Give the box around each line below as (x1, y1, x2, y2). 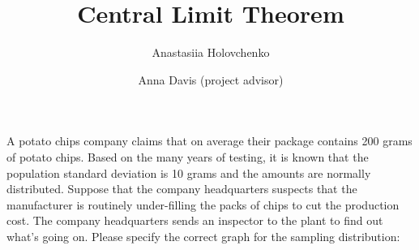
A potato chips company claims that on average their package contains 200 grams (6, 132, 413, 149)
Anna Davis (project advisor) (138, 71, 284, 88)
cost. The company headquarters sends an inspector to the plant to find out (6, 212, 383, 229)
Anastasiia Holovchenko (152, 44, 270, 61)
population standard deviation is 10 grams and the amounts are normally (6, 164, 371, 181)
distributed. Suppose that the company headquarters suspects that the (6, 180, 357, 197)
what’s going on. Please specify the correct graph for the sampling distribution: (6, 227, 400, 244)
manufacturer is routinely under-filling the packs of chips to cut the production (6, 196, 400, 213)
